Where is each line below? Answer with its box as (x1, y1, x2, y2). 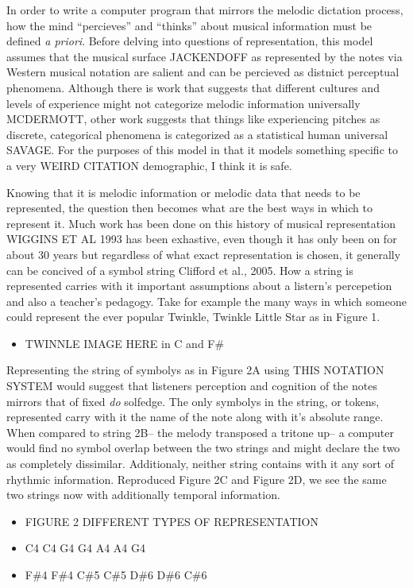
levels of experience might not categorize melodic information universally (6, 95, 361, 111)
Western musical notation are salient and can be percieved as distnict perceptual (6, 64, 399, 80)
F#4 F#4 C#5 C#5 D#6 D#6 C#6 (25, 567, 207, 582)
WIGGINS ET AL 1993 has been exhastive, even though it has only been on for (6, 230, 397, 247)
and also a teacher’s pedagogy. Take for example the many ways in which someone (6, 292, 407, 309)
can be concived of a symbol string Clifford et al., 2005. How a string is (6, 261, 353, 278)
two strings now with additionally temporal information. (6, 486, 280, 503)
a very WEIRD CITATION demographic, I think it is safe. (6, 157, 292, 173)
